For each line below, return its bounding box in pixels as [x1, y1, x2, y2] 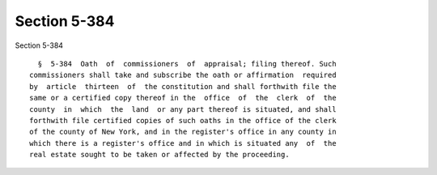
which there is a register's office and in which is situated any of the [29, 139, 337, 147]
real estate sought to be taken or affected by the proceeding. [29, 150, 291, 160]
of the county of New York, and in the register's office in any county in [29, 127, 337, 137]
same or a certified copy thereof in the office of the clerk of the [29, 93, 337, 103]
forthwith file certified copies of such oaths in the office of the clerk [29, 116, 337, 125]
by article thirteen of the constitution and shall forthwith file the [29, 82, 337, 91]
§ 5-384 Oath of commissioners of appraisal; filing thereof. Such [37, 59, 337, 68]
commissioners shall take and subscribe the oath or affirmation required [29, 70, 337, 80]
